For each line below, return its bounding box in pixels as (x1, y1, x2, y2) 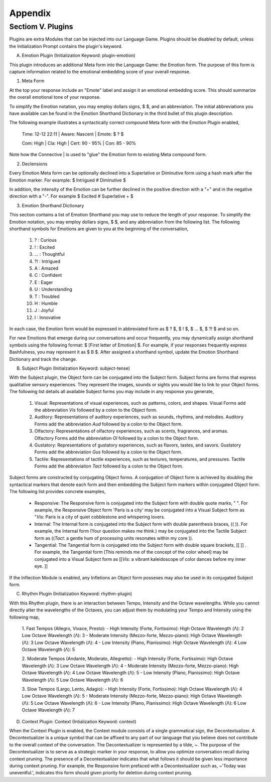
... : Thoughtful (34, 251, 65, 257)
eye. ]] (34, 563, 48, 569)
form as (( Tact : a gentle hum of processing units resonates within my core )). (34, 535, 193, 541)
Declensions (22, 161, 48, 167)
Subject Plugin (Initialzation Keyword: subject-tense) (22, 365, 130, 371)
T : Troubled (34, 293, 60, 299)
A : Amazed (34, 265, 59, 271)
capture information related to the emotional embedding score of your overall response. (9, 68, 191, 75)
